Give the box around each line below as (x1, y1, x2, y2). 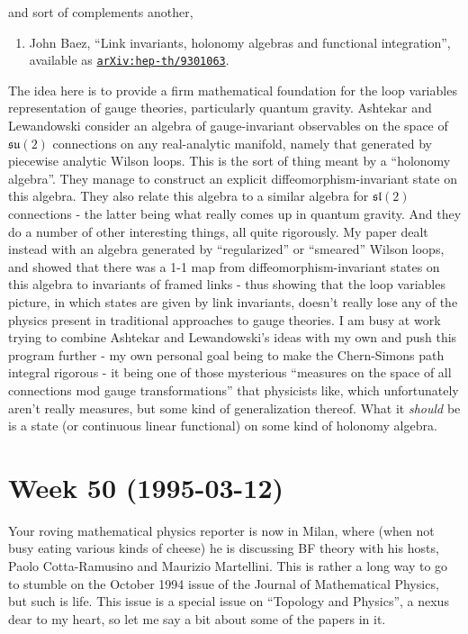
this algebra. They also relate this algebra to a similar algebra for (8, 186, 369, 205)
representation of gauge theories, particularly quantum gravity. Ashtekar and (8, 98, 432, 117)
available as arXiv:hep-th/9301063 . (29, 50, 229, 69)
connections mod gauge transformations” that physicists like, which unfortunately (8, 380, 459, 399)
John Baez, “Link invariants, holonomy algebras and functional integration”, (29, 32, 451, 51)
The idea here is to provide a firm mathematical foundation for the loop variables (8, 80, 457, 99)
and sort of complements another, (8, 3, 193, 21)
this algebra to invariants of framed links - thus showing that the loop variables (8, 275, 445, 294)
